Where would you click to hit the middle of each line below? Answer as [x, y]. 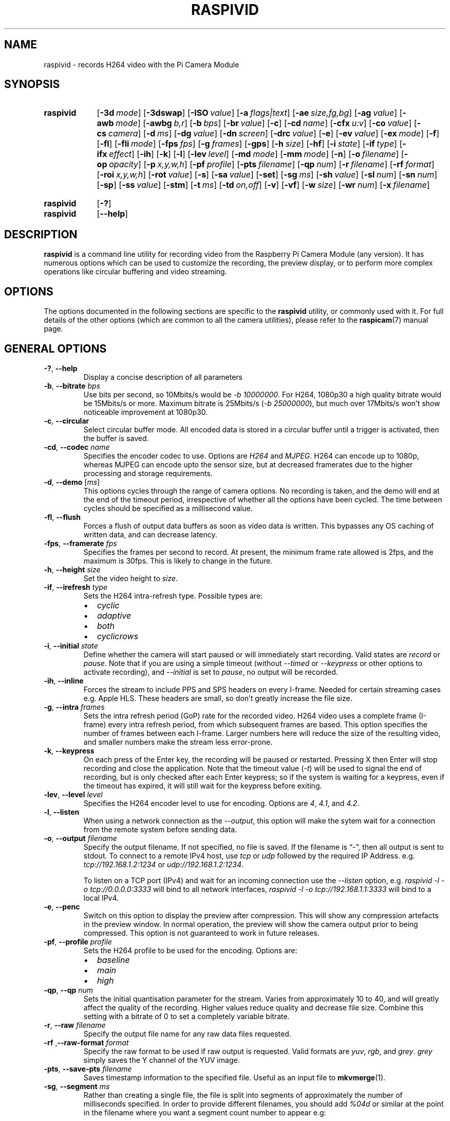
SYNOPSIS [32, 84]
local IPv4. [101, 898]
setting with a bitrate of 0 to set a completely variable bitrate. [186, 1016]
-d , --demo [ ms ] [72, 482]
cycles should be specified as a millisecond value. [168, 508]
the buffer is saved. [116, 438]
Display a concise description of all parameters [163, 377]
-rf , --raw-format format [86, 1042]
